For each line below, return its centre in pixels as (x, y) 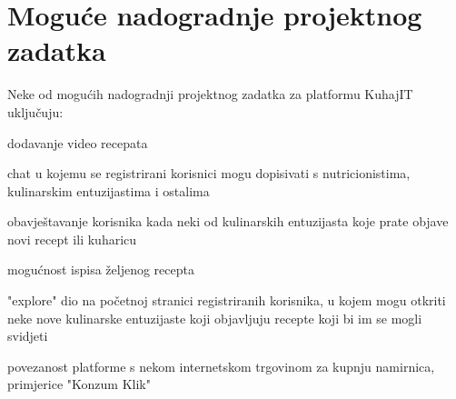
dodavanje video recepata (78, 142)
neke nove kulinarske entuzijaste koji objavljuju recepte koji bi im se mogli (215, 318)
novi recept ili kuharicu (72, 239)
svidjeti (28, 336)
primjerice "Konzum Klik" (79, 384)
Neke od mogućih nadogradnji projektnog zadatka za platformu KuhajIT (210, 94)
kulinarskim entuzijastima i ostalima (109, 190)
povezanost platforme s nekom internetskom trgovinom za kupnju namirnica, (221, 366)
